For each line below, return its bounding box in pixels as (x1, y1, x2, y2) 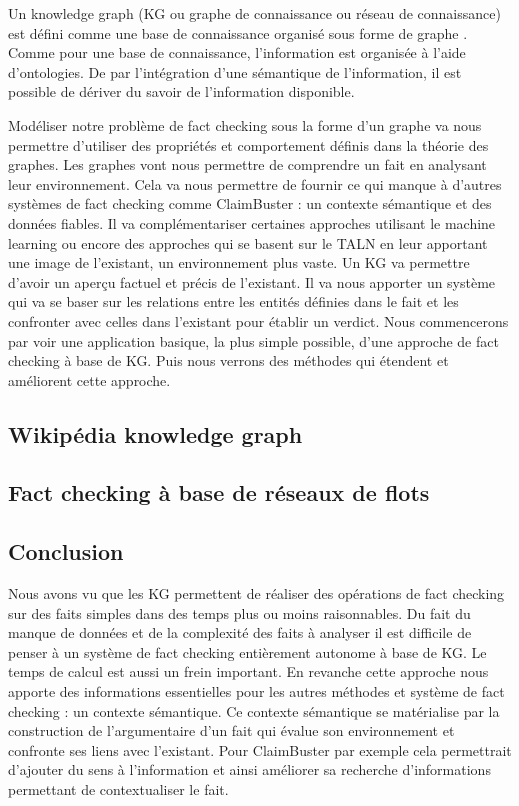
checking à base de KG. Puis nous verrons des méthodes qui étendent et (8, 350, 449, 371)
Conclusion (8, 536, 124, 567)
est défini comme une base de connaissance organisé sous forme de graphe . (8, 22, 468, 43)
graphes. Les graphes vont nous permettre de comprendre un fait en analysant (8, 154, 487, 175)
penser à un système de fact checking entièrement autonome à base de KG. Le (8, 641, 487, 662)
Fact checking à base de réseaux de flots (8, 477, 430, 508)
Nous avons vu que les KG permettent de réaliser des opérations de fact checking (8, 583, 505, 604)
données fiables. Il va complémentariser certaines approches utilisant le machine (8, 212, 496, 233)
